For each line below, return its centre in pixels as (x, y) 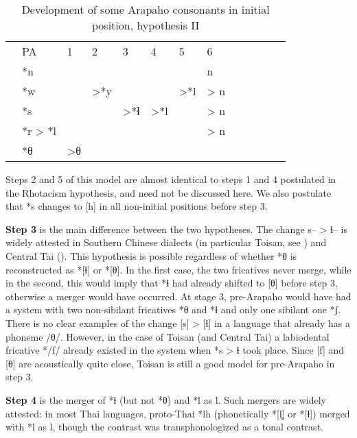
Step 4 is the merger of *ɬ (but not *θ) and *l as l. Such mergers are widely (166, 399)
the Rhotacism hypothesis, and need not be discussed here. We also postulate (169, 192)
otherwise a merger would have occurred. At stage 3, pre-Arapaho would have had (178, 296)
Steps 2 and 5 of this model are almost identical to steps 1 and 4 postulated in (171, 179)
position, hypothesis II (146, 25)
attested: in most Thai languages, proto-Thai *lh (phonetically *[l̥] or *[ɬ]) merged (178, 413)
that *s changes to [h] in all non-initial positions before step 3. (137, 206)
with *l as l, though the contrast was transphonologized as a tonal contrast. (164, 427)
